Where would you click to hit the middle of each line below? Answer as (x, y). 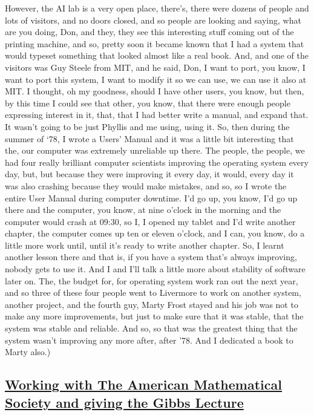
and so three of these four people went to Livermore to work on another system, (153, 292)
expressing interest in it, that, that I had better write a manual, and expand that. (157, 115)
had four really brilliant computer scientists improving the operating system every (157, 162)
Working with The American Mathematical (143, 384)
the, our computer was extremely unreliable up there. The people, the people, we (155, 150)
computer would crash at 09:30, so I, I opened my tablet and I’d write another (150, 221)
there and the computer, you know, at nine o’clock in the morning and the (143, 210)
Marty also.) (28, 352)
